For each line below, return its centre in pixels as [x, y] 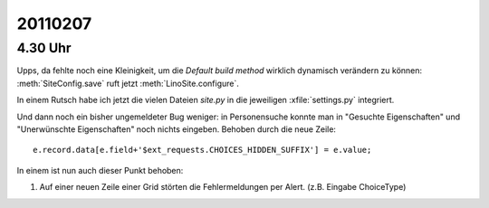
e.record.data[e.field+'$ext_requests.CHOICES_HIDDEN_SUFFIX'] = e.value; [202, 150]
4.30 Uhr [44, 48]
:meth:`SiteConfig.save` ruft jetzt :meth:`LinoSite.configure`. [128, 83]
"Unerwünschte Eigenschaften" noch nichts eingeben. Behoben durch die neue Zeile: [177, 129]
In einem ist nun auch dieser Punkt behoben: [100, 170]
